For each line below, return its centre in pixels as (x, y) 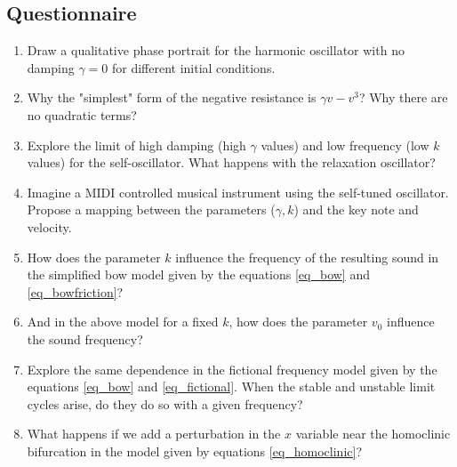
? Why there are (403, 97)
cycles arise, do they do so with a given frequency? (165, 403)
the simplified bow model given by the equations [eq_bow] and (198, 274)
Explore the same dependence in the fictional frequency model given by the (232, 369)
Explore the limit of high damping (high (136, 145)
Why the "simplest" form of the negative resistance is (172, 97)
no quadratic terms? (82, 114)
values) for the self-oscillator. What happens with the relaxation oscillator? (231, 162)
